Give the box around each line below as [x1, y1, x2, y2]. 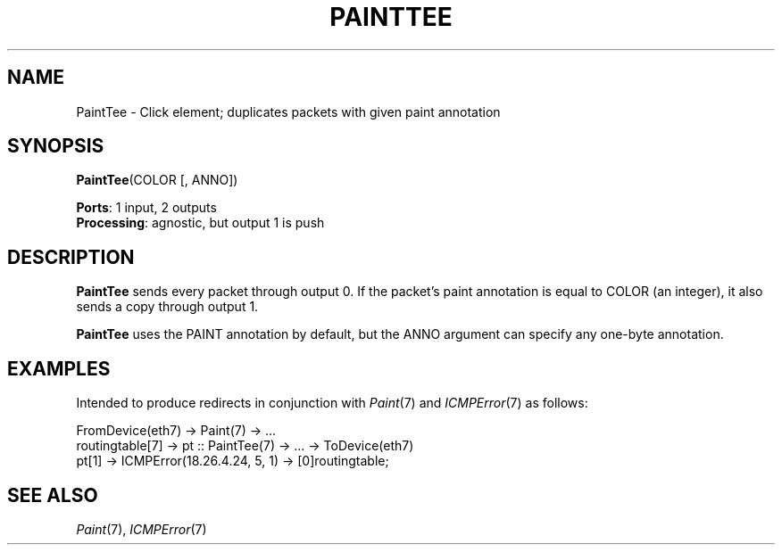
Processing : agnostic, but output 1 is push [76, 215, 325, 231]
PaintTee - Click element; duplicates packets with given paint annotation [76, 103, 501, 119]
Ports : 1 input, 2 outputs [76, 200, 217, 216]
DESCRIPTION [7, 245, 135, 268]
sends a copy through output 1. [76, 299, 259, 315]
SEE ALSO [7, 483, 98, 507]
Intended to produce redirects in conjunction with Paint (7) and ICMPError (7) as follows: [76, 395, 588, 411]
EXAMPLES [7, 357, 111, 380]
